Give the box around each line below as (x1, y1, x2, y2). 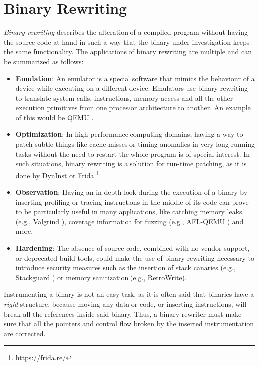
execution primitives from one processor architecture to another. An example (15, 102, 251, 113)
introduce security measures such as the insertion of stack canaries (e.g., (15, 262, 236, 273)
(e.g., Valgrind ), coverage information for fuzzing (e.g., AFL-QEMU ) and (15, 216, 244, 226)
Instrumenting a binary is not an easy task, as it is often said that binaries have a (4, 289, 254, 299)
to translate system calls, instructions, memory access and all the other (15, 92, 233, 103)
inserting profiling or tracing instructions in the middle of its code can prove (15, 196, 249, 207)
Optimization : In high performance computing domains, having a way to (15, 129, 243, 139)
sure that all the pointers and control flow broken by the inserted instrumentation (4, 318, 254, 329)
